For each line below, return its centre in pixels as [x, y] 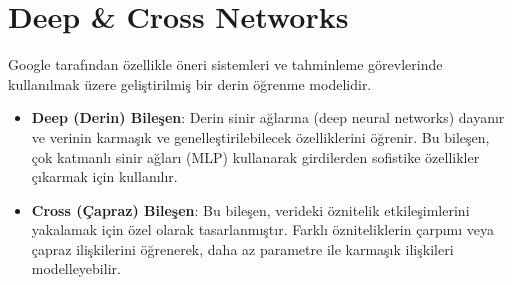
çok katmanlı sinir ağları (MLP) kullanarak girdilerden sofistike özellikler [255, 156]
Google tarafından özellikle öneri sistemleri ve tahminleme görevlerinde [225, 64]
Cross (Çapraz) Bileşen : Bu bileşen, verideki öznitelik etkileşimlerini [250, 209]
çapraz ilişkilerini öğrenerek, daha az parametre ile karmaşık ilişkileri [242, 248]
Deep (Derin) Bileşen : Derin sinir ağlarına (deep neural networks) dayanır [268, 117]
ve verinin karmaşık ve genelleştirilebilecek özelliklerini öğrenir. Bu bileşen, [260, 136]
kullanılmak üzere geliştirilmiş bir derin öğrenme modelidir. [190, 83]
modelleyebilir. [76, 268]
